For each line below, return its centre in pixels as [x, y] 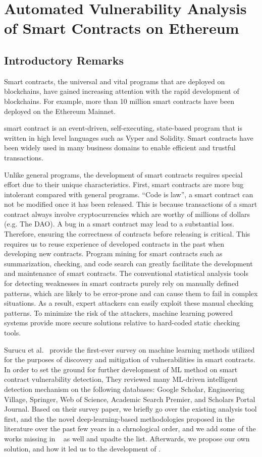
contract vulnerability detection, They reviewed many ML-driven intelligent [121, 379]
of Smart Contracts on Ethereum [122, 28]
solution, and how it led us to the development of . [83, 448]
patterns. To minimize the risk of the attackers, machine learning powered [119, 312]
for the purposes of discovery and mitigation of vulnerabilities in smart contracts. [130, 359]
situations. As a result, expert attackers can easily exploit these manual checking [129, 303]
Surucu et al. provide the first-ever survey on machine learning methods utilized [129, 349]
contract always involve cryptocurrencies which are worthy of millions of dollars [127, 214]
